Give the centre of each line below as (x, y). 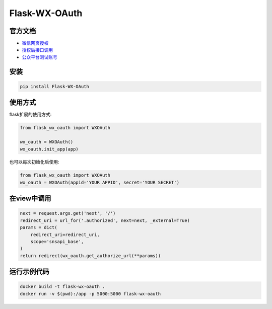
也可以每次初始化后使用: (35, 162)
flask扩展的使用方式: (30, 114)
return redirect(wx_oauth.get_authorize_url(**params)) (90, 256)
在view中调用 (30, 199)
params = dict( (39, 227)
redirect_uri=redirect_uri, (65, 235)
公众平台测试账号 (40, 57)
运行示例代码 (29, 272)
